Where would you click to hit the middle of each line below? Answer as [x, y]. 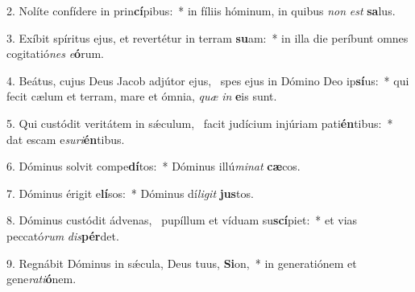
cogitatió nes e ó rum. [55, 53]
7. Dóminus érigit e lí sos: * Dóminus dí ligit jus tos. [130, 193]
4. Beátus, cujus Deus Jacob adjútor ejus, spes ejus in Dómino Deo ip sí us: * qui [208, 80]
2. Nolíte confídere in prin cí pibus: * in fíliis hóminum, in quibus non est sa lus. [201, 10]
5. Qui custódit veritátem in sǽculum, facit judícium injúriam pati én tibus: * [200, 123]
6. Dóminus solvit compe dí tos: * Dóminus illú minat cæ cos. [154, 166]
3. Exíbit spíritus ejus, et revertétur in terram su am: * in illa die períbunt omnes [207, 37]
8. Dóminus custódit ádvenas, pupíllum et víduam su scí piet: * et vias [182, 220]
